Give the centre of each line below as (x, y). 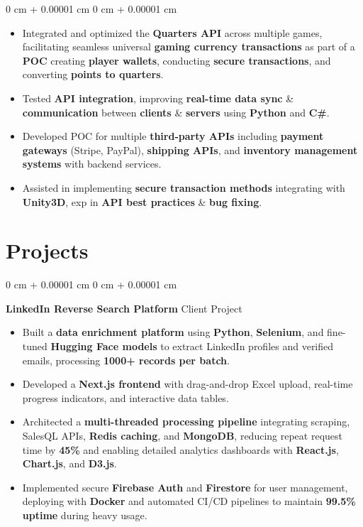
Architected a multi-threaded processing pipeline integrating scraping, (186, 422)
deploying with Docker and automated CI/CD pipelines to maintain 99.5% (189, 501)
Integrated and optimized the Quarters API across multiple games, (172, 32)
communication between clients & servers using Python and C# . (176, 112)
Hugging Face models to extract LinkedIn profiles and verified (192, 346)
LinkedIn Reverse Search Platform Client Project (124, 308)
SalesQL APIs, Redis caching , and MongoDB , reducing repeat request (182, 435)
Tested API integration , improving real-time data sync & (158, 98)
